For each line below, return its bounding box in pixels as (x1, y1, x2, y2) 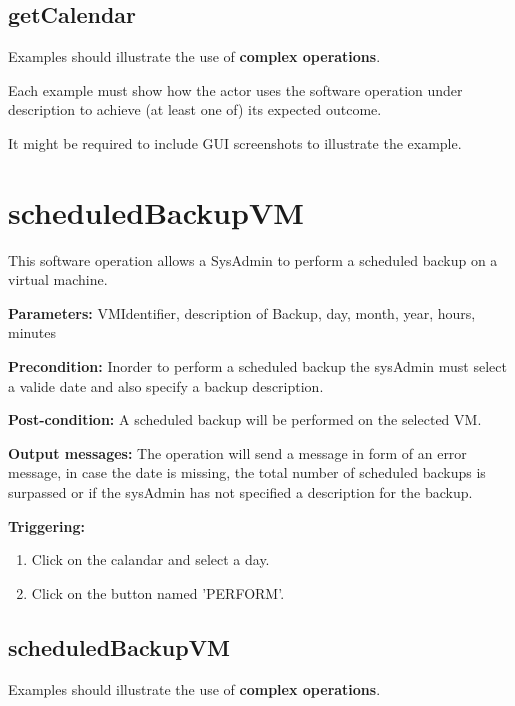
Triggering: (8, 515, 85, 536)
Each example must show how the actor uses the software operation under (8, 79, 463, 100)
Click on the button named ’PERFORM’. (31, 582, 285, 603)
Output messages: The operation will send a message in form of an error (8, 442, 467, 463)
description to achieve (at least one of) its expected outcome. (8, 99, 382, 120)
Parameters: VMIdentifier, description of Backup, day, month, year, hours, (8, 302, 476, 323)
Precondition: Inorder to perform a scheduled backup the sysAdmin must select (8, 356, 507, 377)
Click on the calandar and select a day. (31, 549, 270, 570)
